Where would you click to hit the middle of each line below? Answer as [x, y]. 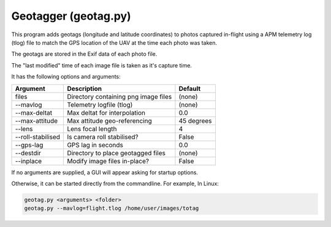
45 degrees [195, 121]
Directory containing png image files [120, 96]
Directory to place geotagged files [116, 153]
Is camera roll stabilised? [103, 137]
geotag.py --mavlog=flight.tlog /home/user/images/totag [112, 208]
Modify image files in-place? [108, 161]
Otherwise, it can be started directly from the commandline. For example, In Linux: [115, 183]
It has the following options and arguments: [66, 77]
